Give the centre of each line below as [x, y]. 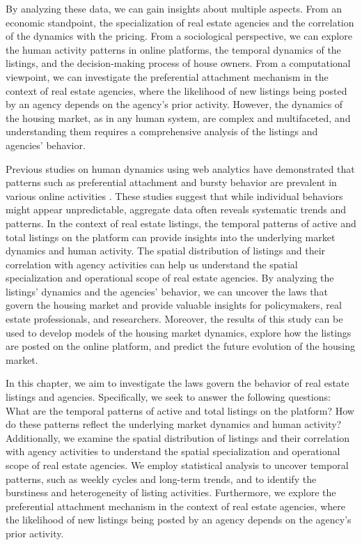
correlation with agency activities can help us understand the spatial [152, 264]
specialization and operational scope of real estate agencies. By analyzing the [170, 278]
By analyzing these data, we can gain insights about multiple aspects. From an [174, 8]
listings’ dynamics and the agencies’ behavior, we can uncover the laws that [167, 291]
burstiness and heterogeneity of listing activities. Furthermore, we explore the [171, 492]
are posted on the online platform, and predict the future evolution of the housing [181, 346]
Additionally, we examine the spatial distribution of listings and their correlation [178, 437]
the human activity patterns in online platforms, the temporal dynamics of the [173, 49]
